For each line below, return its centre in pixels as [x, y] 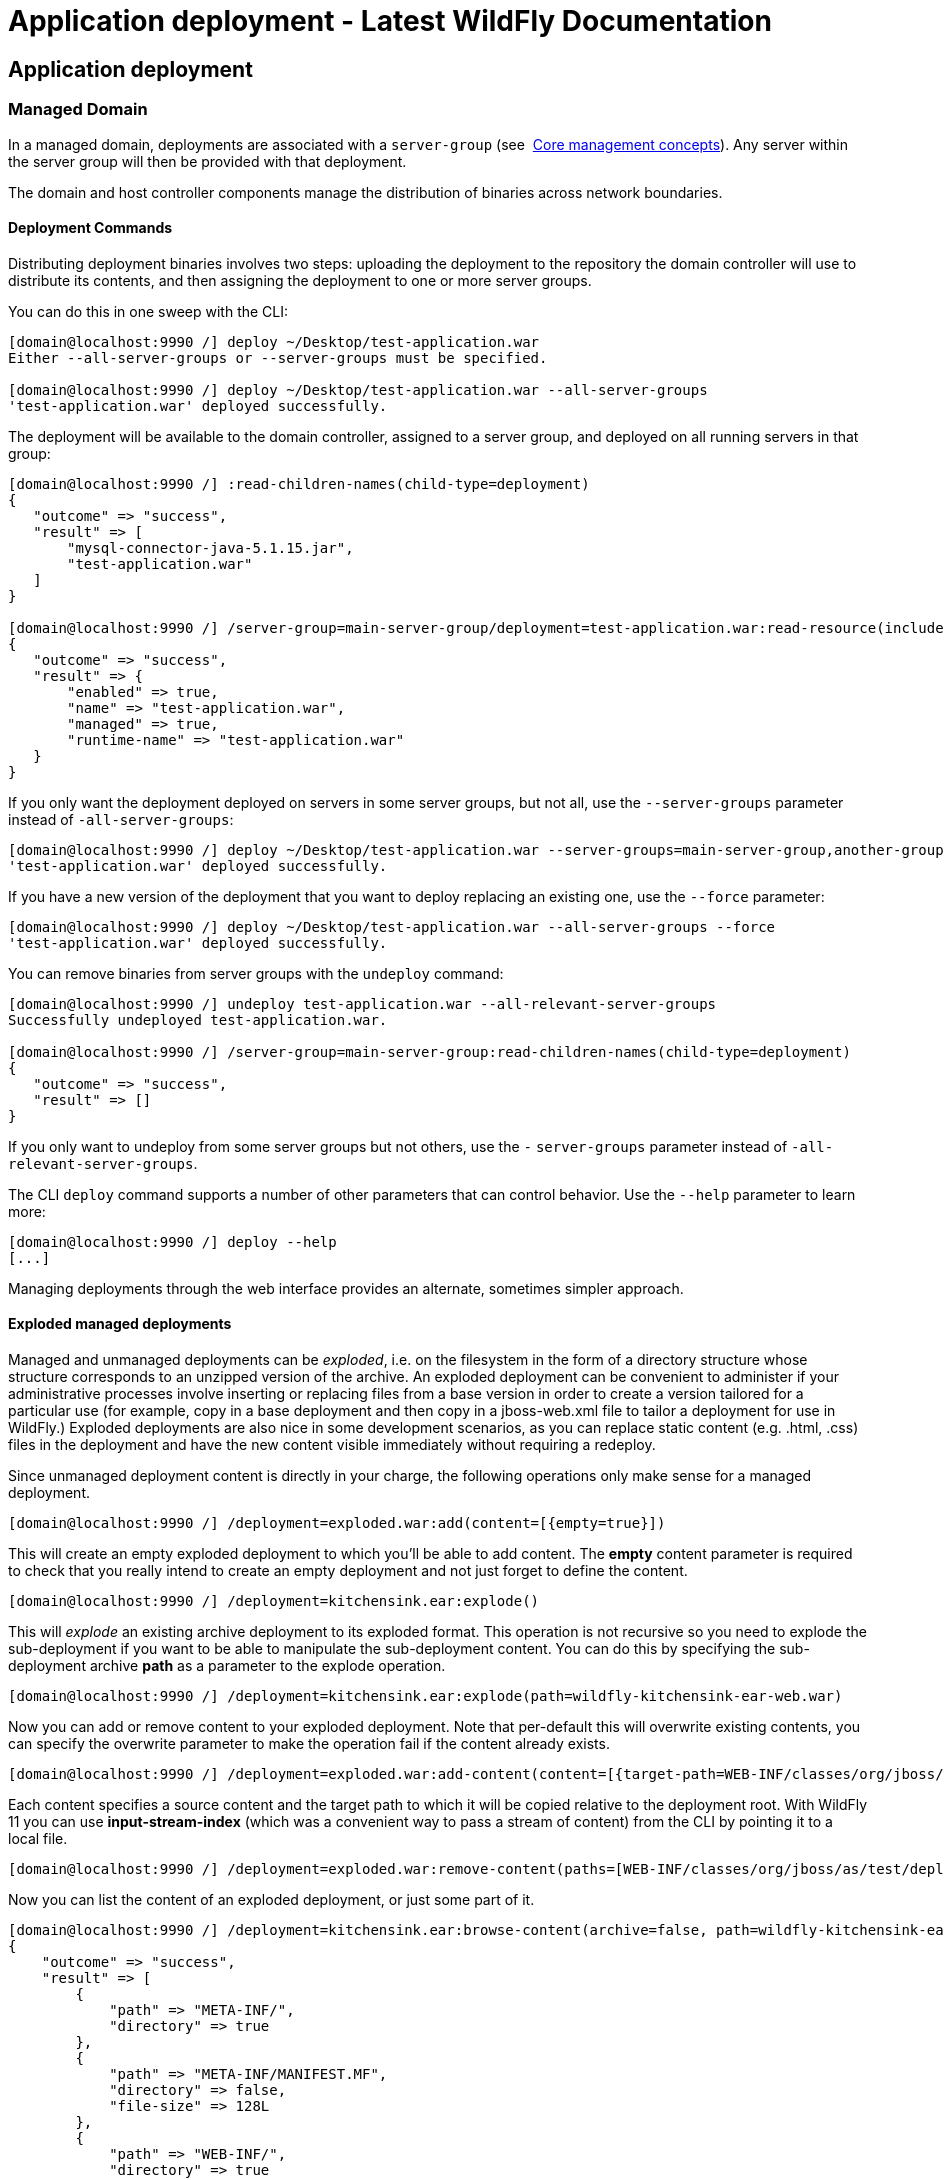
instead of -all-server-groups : [121, 819]
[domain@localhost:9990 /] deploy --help [172, 1241]
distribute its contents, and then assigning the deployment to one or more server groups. [300, 280]
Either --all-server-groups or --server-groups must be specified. [278, 357]
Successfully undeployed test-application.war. [198, 1019]
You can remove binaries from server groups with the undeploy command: [256, 973]
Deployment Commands [90, 228]
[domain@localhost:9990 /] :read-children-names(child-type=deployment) [299, 483]
